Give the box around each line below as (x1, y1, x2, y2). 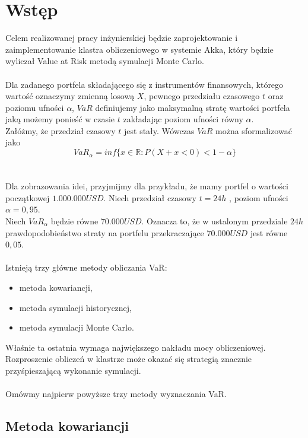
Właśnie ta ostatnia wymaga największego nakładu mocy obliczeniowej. (5, 341, 266, 353)
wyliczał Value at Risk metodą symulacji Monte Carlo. (5, 55, 204, 67)
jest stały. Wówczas (124, 124, 195, 137)
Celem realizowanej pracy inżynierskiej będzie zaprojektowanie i (5, 31, 238, 44)
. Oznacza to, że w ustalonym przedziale (141, 215, 288, 227)
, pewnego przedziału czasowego (144, 90, 260, 102)
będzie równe (50, 215, 99, 227)
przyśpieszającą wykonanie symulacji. (5, 364, 141, 376)
